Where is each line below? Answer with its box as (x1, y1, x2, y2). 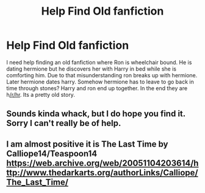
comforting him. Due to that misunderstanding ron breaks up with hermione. (6, 71, 198, 79)
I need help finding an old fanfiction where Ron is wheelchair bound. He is (6, 58, 192, 66)
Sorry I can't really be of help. (6, 118, 121, 128)
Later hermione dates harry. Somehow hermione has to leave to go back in (6, 78, 194, 85)
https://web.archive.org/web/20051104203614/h (6, 158, 199, 168)
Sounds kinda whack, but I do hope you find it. (6, 108, 186, 119)
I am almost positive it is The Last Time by (6, 139, 168, 149)
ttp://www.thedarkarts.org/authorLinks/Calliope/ (6, 167, 198, 178)
